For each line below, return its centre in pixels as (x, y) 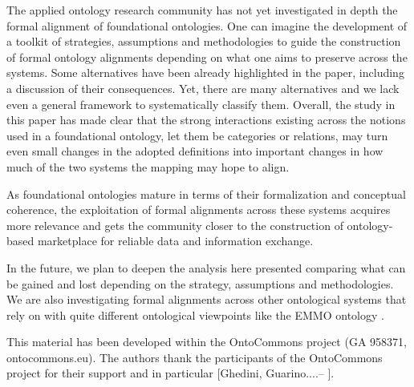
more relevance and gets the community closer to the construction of (175, 225)
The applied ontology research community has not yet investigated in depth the (202, 10)
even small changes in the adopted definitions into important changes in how (195, 151)
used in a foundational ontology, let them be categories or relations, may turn (197, 135)
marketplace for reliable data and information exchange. (175, 241)
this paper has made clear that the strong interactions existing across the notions (206, 120)
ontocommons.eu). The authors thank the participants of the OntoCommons (195, 357)
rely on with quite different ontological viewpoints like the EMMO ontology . (195, 314)
